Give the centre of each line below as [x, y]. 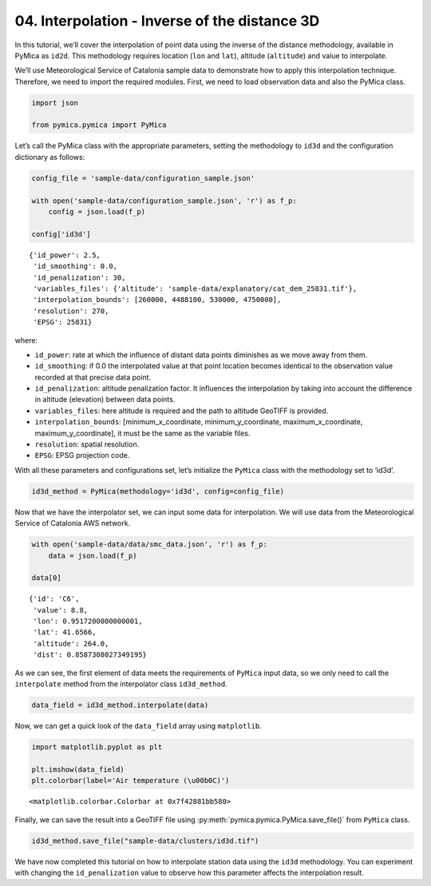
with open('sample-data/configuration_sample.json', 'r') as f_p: [164, 201]
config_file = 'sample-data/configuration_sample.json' [143, 178]
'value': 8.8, [61, 610]
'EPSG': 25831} [63, 322]
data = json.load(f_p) [93, 556]
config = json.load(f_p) [97, 212]
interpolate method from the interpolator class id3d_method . [121, 684]
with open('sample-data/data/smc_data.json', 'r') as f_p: [149, 544]
